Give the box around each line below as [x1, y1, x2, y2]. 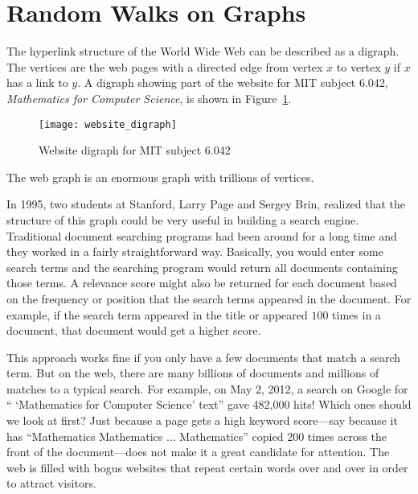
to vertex [336, 58, 381, 75]
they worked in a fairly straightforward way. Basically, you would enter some [6, 243, 383, 260]
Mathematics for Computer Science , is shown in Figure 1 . [6, 89, 292, 106]
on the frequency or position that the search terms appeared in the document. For [6, 290, 412, 307]
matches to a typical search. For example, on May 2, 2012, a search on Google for [6, 380, 408, 397]
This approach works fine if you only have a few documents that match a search [6, 348, 400, 365]
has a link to [6, 74, 68, 91]
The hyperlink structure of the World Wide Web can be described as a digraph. [6, 43, 400, 60]
